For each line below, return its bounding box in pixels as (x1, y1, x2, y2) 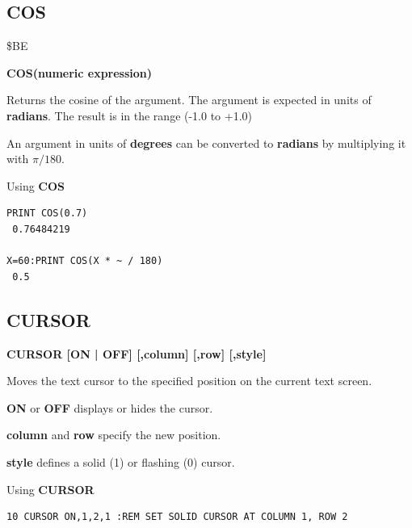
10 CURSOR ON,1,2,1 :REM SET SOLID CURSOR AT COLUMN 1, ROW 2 (6, 511, 348, 523)
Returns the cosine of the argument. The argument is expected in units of (6, 91, 372, 108)
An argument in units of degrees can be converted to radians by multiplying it (6, 134, 406, 151)
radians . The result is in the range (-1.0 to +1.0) (6, 107, 253, 124)
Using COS (6, 177, 65, 194)
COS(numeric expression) (6, 64, 153, 81)
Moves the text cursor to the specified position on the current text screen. (6, 372, 372, 389)
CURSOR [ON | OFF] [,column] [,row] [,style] (6, 345, 267, 362)
